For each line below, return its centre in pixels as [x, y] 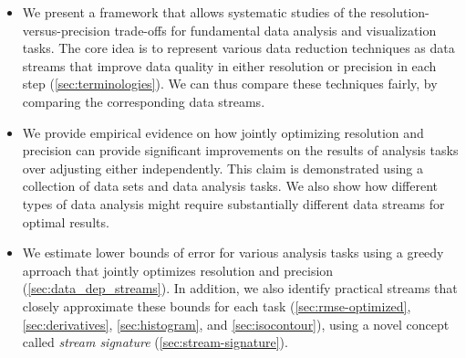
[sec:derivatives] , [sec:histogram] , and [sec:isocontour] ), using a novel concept [236, 324]
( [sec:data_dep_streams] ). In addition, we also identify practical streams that [240, 288]
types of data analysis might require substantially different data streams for [233, 203]
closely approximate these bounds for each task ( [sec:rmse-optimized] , [217, 305]
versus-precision [66, 30]
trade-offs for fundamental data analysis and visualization [275, 30]
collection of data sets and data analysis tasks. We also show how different [230, 186]
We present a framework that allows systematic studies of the [194, 12]
